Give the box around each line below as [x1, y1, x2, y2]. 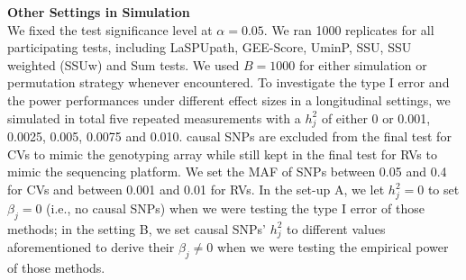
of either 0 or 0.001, [321, 108, 431, 127]
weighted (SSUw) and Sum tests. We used [7, 55, 240, 74]
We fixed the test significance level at [7, 20, 213, 39]
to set [427, 180, 460, 199]
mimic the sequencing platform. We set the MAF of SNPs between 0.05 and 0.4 [7, 162, 447, 181]
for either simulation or [298, 55, 427, 74]
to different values [287, 219, 386, 238]
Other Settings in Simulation [7, 3, 190, 21]
